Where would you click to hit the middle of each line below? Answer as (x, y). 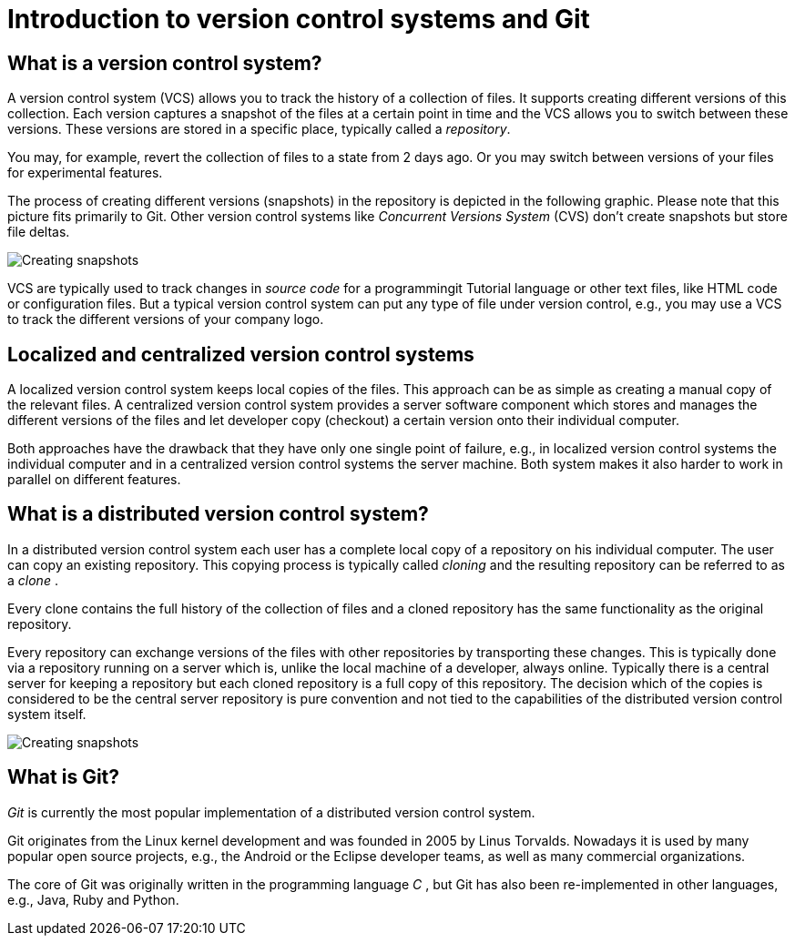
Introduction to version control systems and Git (299, 19)
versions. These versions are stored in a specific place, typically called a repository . (259, 129)
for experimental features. (85, 173)
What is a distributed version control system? (218, 514)
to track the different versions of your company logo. (166, 319)
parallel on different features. (94, 480)
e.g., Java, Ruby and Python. (93, 899)
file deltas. (39, 232)
